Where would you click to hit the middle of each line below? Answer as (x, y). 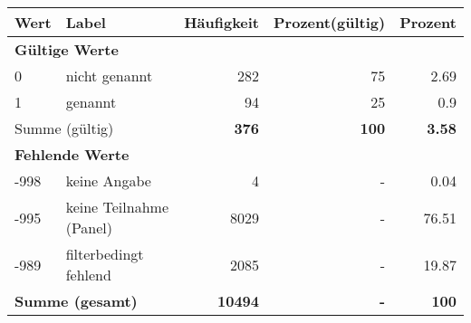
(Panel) (89, 228)
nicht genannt (109, 76)
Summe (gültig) (64, 128)
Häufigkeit (222, 22)
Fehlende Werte (72, 154)
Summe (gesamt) (76, 301)
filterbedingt (105, 254)
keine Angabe (108, 180)
